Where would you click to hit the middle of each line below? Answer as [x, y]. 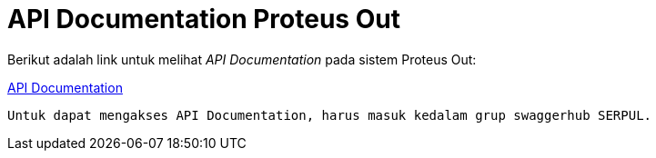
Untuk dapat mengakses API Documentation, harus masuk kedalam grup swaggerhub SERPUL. [330, 115]
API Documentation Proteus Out [204, 19]
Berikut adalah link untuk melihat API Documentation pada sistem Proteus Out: [242, 59]
